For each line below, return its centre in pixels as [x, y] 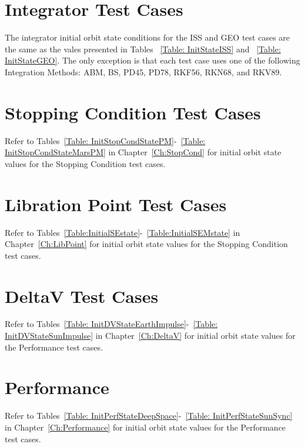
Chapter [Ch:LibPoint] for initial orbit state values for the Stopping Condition [146, 244]
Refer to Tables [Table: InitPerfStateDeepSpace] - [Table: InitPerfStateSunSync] [149, 416]
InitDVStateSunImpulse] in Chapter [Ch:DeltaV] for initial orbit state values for [150, 336]
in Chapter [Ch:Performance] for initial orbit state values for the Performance [145, 427]
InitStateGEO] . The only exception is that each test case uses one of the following [152, 60]
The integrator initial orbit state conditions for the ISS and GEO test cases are [148, 37]
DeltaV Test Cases [82, 296]
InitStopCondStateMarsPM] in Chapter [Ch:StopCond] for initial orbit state [143, 152]
